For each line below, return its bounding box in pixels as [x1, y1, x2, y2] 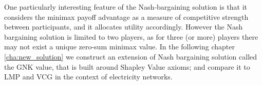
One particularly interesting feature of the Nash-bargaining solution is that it [4, 2, 248, 12]
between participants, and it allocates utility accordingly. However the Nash [4, 21, 243, 32]
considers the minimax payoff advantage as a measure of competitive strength [4, 11, 249, 22]
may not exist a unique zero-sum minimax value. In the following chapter [4, 41, 235, 52]
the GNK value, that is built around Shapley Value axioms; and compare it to [4, 61, 250, 72]
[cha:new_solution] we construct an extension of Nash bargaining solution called [4, 51, 257, 62]
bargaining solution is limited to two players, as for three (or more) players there [4, 31, 258, 42]
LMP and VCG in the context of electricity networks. [4, 71, 173, 82]
